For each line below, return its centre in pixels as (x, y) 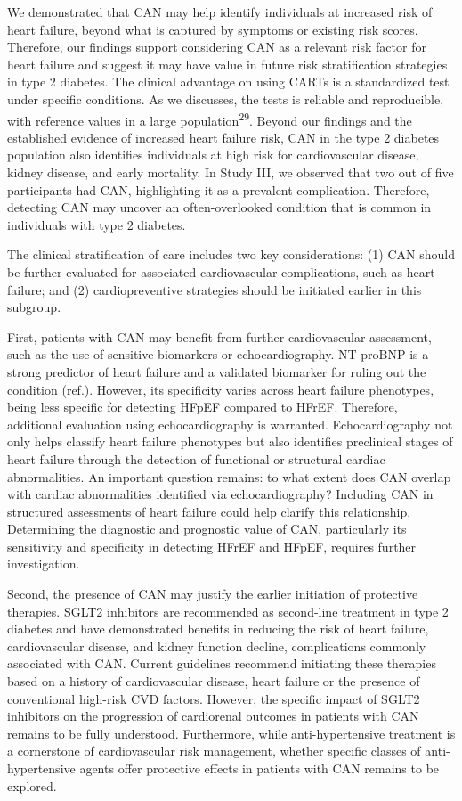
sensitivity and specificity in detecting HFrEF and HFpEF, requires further (212, 546)
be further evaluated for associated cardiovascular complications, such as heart (221, 271)
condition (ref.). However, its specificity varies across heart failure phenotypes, (221, 389)
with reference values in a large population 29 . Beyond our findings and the (210, 119)
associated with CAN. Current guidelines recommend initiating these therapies (222, 663)
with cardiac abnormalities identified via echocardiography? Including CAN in (220, 494)
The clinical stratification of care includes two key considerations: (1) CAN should (231, 254)
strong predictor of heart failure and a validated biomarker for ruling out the (217, 371)
